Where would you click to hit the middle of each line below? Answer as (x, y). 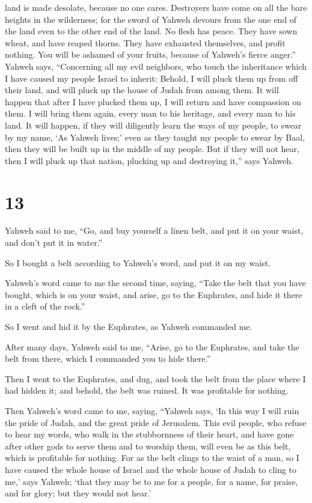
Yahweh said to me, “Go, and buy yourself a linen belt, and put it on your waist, (154, 230)
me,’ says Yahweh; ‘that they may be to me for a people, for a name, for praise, (151, 481)
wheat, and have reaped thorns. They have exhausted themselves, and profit (145, 42)
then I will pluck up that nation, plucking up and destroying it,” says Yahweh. (149, 160)
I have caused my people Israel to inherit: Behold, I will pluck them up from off (151, 78)
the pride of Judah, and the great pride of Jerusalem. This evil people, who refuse (156, 422)
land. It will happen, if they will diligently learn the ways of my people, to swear (153, 125)
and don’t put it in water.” (54, 242)
